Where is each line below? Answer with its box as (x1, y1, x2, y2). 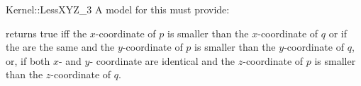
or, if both (6, 53, 50, 68)
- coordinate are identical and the (89, 53, 235, 68)
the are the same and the (6, 39, 115, 54)
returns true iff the (6, 25, 87, 40)
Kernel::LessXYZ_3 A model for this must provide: (6, 2, 230, 16)
